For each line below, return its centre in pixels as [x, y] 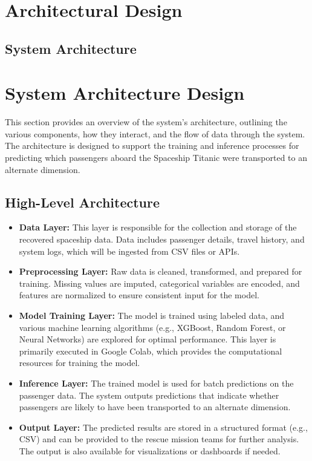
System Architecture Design [125, 93]
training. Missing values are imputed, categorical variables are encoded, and [159, 283]
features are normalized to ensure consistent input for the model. [139, 295]
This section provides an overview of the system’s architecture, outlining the [146, 122]
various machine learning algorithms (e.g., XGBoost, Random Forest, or [152, 327]
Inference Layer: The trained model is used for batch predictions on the [156, 383]
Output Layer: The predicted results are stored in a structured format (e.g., [163, 427]
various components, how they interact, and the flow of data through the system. [155, 133]
